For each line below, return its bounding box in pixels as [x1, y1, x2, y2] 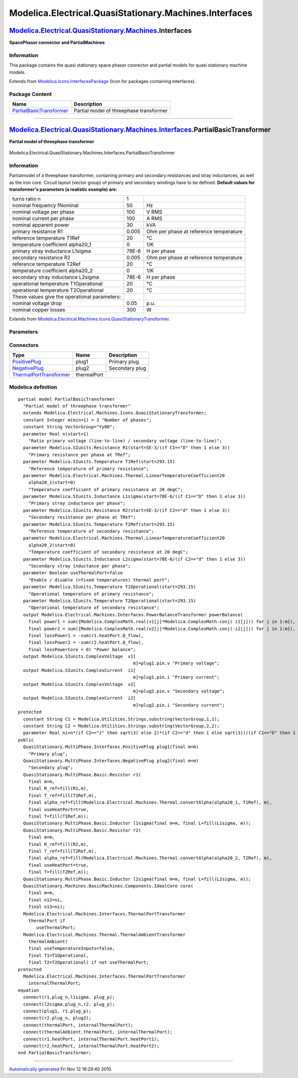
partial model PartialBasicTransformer [18, 396, 115, 402]
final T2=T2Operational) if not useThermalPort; [28, 960, 149, 965]
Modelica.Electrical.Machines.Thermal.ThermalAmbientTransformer [23, 932, 186, 937]
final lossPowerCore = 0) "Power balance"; [28, 647, 136, 652]
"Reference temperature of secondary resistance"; [28, 528, 154, 534]
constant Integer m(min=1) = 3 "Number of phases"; [23, 417, 151, 422]
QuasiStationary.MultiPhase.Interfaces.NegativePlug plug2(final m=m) [23, 758, 199, 763]
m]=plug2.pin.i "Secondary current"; [133, 702, 225, 708]
